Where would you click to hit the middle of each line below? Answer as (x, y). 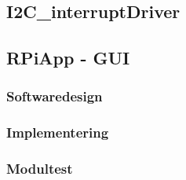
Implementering (58, 132)
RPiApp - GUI (68, 58)
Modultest (40, 169)
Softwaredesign (55, 96)
